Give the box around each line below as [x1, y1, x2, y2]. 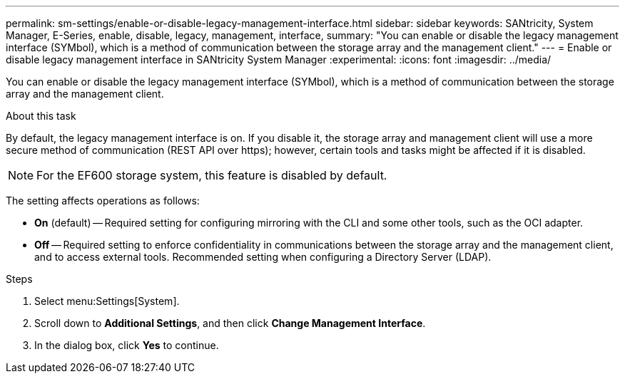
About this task [6, 110, 76, 122]
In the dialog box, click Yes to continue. [34, 339, 219, 351]
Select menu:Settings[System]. [34, 295, 180, 307]
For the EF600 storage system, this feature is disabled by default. [36, 168, 387, 182]
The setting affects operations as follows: [6, 194, 200, 207]
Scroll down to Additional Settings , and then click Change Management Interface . [34, 317, 426, 329]
